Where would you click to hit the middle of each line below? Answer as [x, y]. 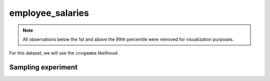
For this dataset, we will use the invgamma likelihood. [64, 53]
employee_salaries [49, 13]
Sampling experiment [43, 67]
